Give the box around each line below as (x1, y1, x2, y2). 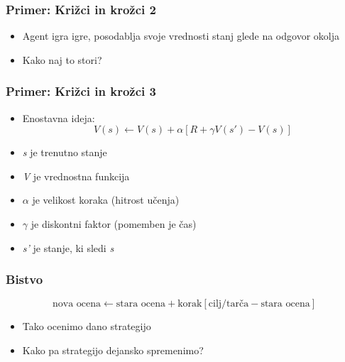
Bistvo (6, 270, 43, 288)
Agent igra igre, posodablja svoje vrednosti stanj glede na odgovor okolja (22, 28, 339, 43)
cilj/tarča (208, 299, 249, 309)
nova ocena (52, 299, 102, 309)
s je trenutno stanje (22, 145, 107, 160)
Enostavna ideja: (22, 110, 95, 125)
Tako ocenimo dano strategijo (22, 319, 151, 334)
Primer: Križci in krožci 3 (6, 82, 156, 100)
